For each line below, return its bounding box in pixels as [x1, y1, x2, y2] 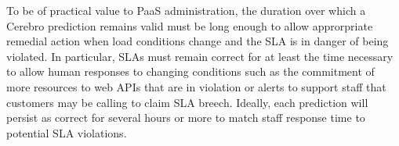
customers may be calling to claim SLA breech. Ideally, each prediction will [6, 94, 368, 110]
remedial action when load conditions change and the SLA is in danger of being [6, 33, 389, 49]
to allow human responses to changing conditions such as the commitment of [6, 63, 375, 80]
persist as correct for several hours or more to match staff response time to [6, 109, 365, 126]
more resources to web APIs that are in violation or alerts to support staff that [6, 78, 386, 94]
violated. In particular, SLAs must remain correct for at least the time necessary [6, 48, 394, 64]
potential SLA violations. [6, 124, 127, 141]
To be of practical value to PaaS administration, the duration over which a [6, 2, 366, 18]
